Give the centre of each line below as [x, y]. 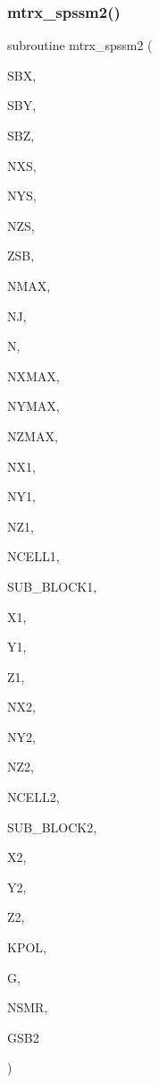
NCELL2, [33, 797]
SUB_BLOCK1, [52, 586]
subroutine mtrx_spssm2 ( [80, 45]
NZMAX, [33, 435]
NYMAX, [33, 406]
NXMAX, [33, 375]
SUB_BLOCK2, [52, 827]
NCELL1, [33, 556]
